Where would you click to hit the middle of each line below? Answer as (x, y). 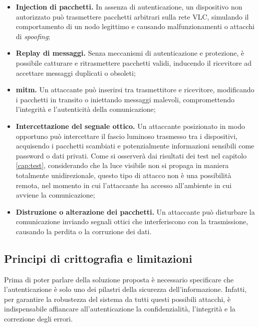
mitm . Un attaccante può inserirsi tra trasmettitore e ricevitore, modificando (135, 90)
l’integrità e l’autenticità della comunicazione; (86, 109)
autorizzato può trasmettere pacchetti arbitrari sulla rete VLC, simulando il (132, 16)
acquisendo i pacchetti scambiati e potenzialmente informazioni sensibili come (135, 146)
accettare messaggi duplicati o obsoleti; (76, 72)
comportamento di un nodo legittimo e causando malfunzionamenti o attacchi (135, 26)
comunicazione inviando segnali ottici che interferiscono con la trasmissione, (132, 221)
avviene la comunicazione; (55, 195)
